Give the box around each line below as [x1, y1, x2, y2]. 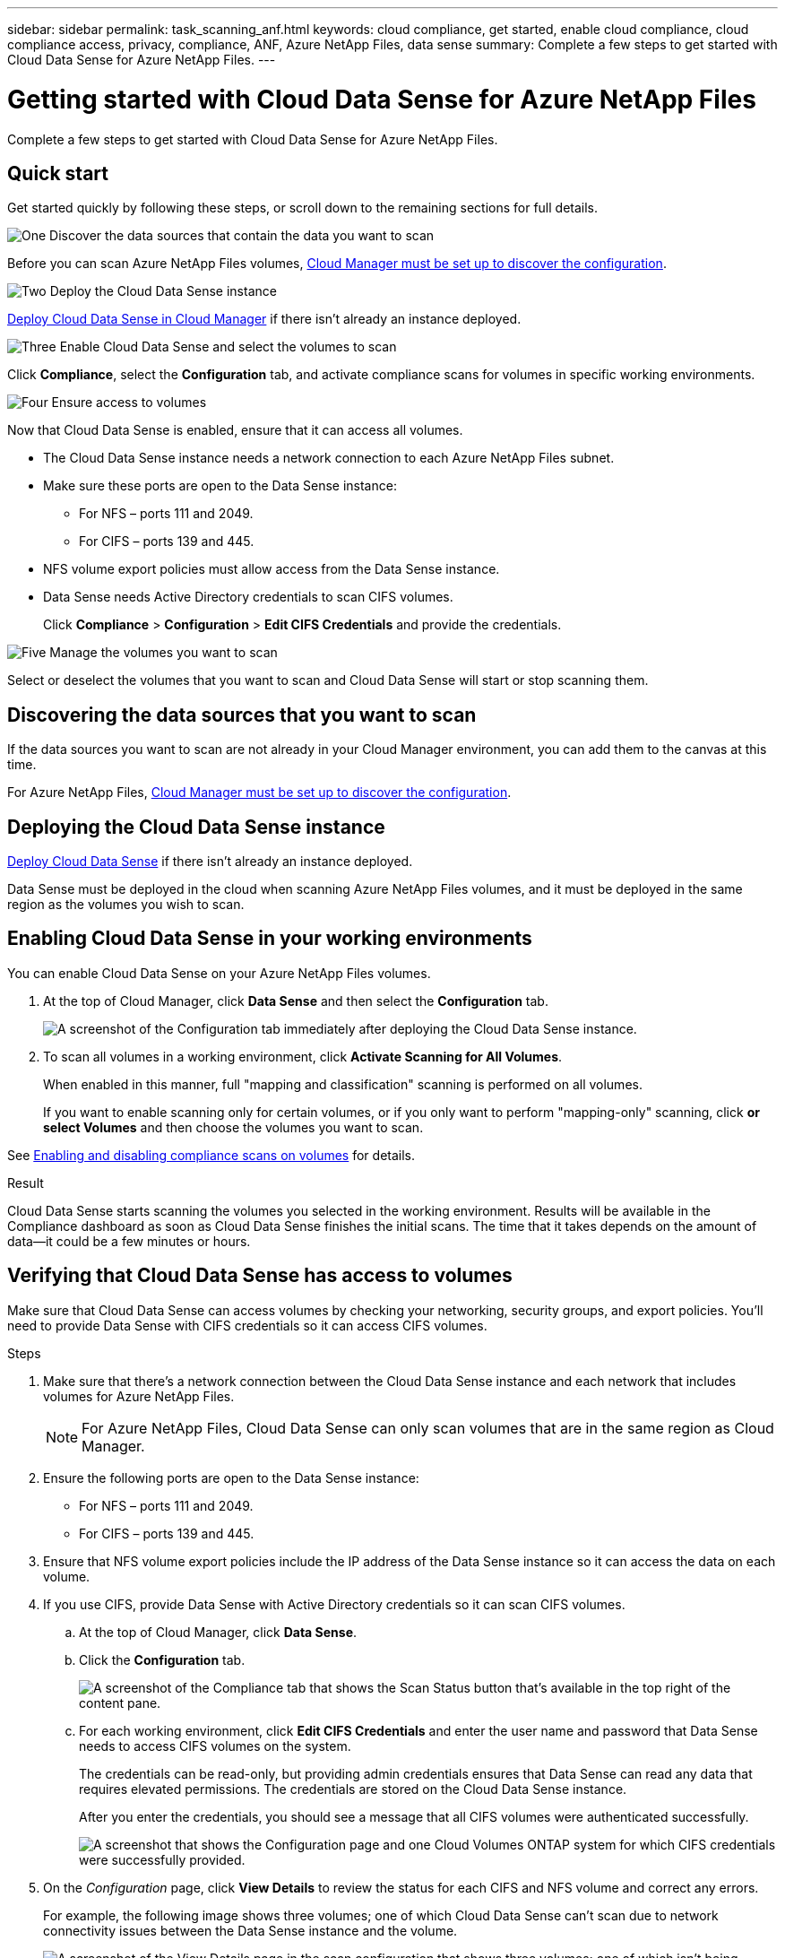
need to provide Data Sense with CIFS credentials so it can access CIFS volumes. [7, 1317, 487, 1333]
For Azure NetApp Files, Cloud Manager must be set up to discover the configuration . [7, 784, 512, 801]
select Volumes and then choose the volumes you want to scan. [43, 1119, 424, 1135]
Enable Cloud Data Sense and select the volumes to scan [59, 339, 397, 355]
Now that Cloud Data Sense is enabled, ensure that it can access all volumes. [7, 422, 463, 438]
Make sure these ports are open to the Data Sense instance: [43, 478, 397, 494]
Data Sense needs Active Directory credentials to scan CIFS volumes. [43, 589, 453, 605]
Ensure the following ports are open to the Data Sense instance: [43, 1469, 419, 1486]
